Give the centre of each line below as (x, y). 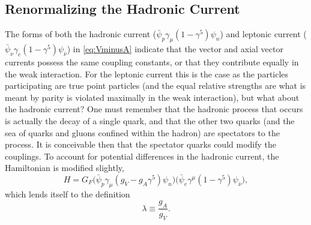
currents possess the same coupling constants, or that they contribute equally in (152, 62)
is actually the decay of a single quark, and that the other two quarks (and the (150, 120)
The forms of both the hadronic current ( (81, 34)
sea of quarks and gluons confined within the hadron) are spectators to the (142, 132)
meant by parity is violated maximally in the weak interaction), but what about (152, 97)
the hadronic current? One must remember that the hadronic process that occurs (154, 109)
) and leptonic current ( (263, 34)
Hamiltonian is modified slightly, (65, 168)
